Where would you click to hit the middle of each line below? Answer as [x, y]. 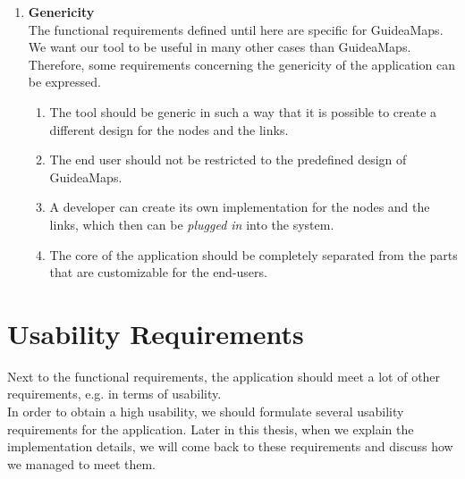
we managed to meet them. [82, 463]
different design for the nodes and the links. [169, 129]
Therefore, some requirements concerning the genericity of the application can [241, 64]
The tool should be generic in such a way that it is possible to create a [243, 111]
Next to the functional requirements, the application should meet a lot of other [224, 376]
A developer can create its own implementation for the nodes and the [240, 207]
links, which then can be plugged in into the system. [192, 224]
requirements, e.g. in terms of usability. [114, 394]
